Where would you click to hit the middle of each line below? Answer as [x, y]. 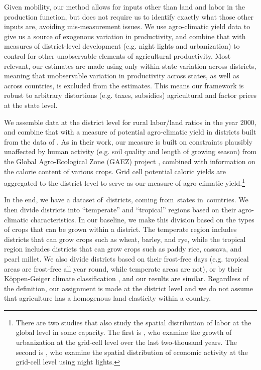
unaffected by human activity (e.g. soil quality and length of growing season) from [130, 151]
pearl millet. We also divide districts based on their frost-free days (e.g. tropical [126, 258]
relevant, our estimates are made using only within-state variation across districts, [130, 66]
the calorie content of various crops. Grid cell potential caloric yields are [115, 171]
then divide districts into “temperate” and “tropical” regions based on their [120, 209]
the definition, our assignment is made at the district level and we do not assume [128, 288]
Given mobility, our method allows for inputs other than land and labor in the [124, 7]
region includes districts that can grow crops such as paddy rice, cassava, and [123, 249]
